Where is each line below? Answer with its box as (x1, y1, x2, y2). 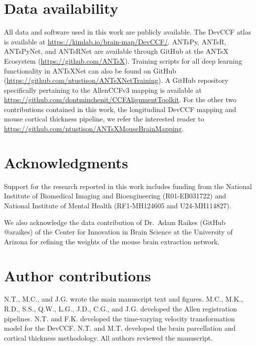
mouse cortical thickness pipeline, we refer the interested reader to (4, 114, 204, 124)
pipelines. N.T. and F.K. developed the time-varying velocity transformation (4, 313, 235, 323)
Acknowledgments (4, 152, 128, 172)
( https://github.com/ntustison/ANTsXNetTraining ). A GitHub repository (4, 75, 228, 85)
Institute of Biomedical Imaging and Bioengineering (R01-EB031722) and (4, 191, 226, 201)
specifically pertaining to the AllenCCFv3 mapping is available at (4, 84, 202, 95)
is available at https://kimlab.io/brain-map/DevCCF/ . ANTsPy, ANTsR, (4, 36, 226, 46)
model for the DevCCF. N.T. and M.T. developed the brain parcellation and (4, 323, 236, 333)
